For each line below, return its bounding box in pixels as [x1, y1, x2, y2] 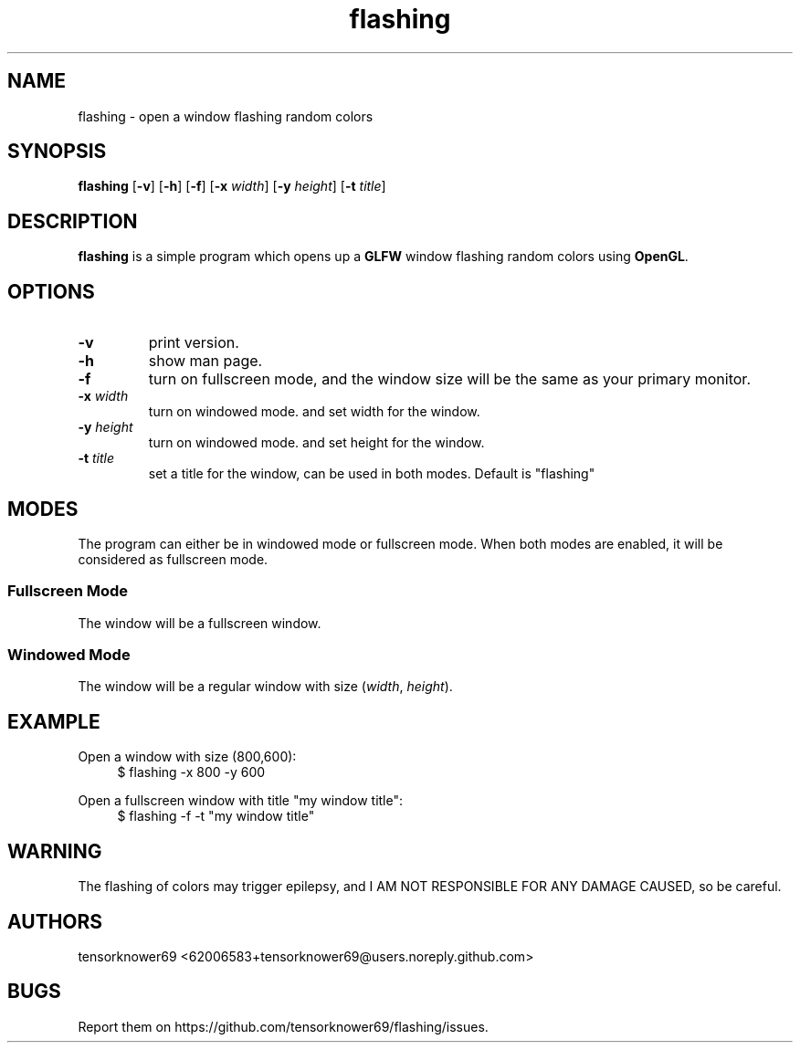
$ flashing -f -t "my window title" [117, 808, 315, 824]
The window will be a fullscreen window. [78, 614, 321, 631]
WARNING [7, 839, 102, 863]
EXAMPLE [7, 709, 100, 733]
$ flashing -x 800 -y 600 [117, 764, 266, 781]
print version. [148, 333, 239, 352]
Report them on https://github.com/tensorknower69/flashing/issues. [78, 1018, 489, 1034]
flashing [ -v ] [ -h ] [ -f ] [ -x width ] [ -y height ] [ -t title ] [78, 178, 386, 194]
